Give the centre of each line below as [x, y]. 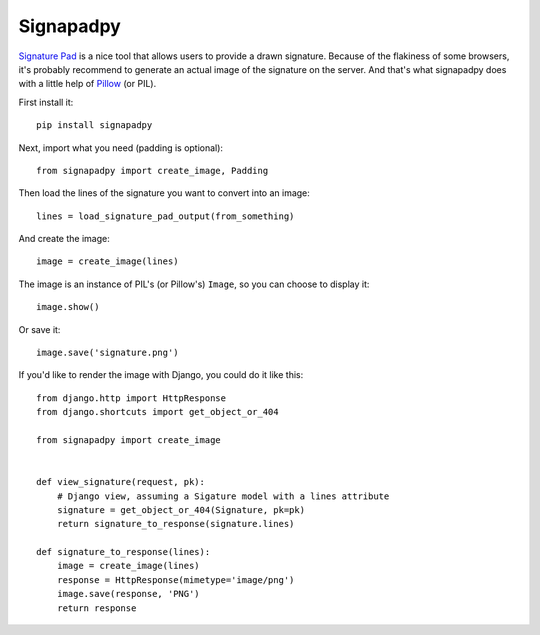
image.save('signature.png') [107, 353]
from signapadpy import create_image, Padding [152, 170]
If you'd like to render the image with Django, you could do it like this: [161, 375]
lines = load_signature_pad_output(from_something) [165, 216]
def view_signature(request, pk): [120, 482]
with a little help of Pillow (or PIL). [87, 84]
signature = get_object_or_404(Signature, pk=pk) [180, 509]
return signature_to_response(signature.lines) [175, 524]
